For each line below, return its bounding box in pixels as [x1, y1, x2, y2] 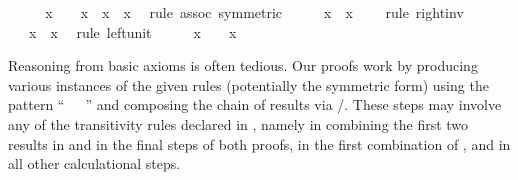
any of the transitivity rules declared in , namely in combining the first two [8, 113, 469, 134]
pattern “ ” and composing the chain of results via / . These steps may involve [8, 94, 502, 115]
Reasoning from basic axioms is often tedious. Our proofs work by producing [8, 55, 478, 76]
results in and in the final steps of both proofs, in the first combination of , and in [8, 133, 511, 154]
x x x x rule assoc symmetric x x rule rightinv [45, 2, 464, 22]
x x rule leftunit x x [28, 21, 237, 42]
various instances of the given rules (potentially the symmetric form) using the [8, 74, 489, 95]
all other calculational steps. [8, 153, 181, 174]
